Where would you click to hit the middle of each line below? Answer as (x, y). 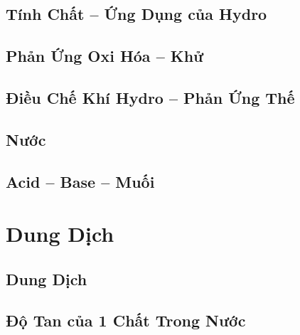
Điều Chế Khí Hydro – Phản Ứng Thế (150, 97)
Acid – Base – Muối (80, 181)
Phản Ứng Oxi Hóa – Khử (105, 56)
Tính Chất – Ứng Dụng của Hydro (136, 14)
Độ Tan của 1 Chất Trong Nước (126, 320)
